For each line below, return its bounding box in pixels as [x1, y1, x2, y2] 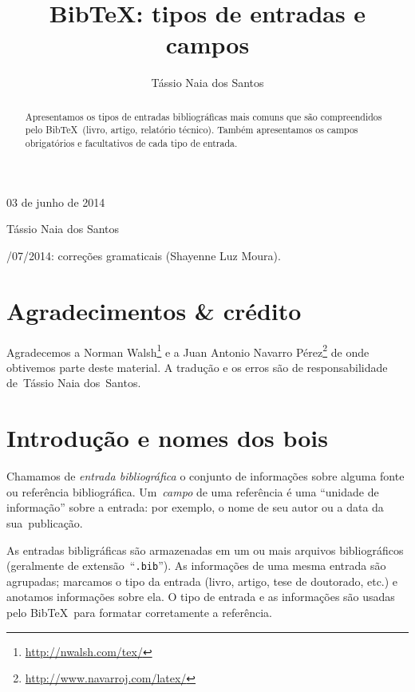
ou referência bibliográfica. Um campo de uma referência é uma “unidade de [6, 483, 379, 500]
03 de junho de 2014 [6, 193, 105, 210]
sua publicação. [6, 514, 83, 531]
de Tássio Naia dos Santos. [6, 374, 141, 391]
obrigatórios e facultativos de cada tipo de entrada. [25, 136, 238, 150]
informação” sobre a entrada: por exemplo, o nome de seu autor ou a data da [6, 499, 384, 516]
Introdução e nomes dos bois [6, 421, 329, 454]
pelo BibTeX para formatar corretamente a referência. [6, 603, 272, 620]
